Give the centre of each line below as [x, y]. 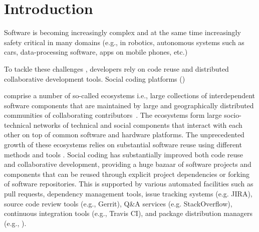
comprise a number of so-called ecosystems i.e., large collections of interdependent [130, 95]
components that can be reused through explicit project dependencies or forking [127, 174]
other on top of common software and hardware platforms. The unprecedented [124, 135]
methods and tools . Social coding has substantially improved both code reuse [123, 154]
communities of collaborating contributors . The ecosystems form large [113, 115]
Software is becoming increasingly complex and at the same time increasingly [122, 32]
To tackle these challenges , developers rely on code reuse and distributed [116, 68]
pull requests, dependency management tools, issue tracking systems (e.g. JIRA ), [128, 194]
